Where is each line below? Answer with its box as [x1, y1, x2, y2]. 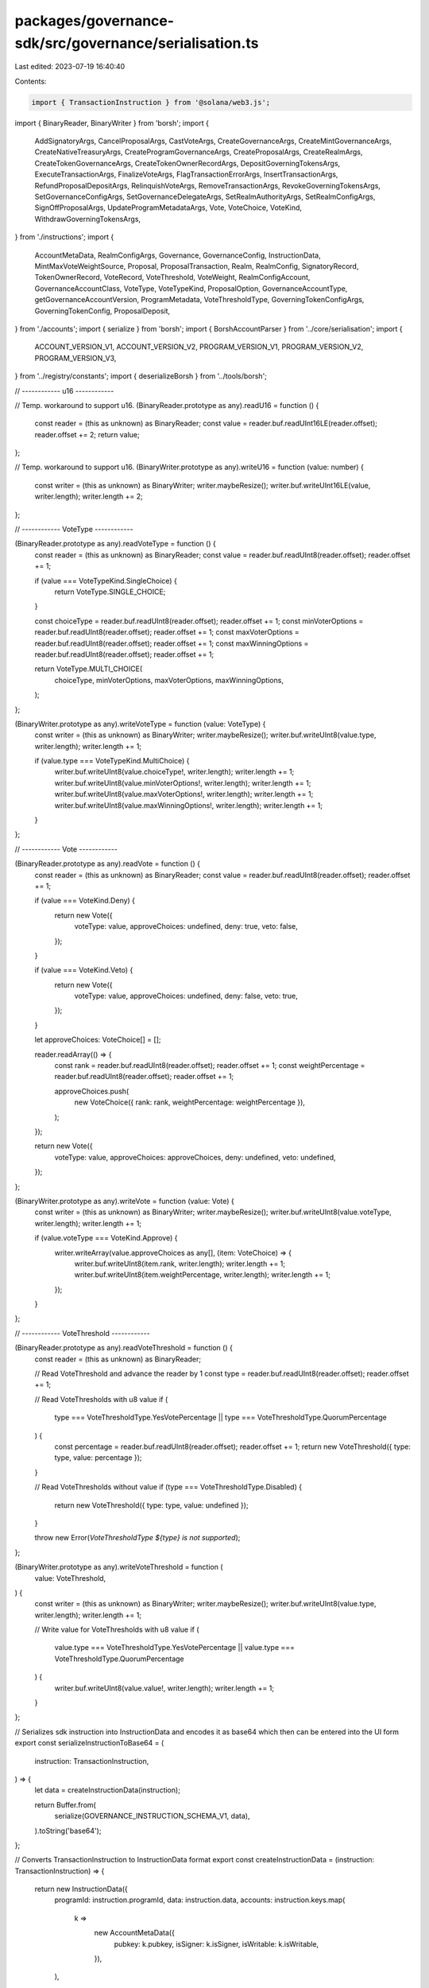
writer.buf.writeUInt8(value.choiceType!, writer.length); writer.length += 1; [54, 767, 295, 777]
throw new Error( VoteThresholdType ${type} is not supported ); [34, 1533, 241, 1543]
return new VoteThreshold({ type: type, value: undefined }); [54, 1500, 249, 1510]
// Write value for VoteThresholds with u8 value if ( [34, 1625, 199, 1634]
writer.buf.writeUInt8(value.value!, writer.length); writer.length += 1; [54, 1683, 274, 1693]
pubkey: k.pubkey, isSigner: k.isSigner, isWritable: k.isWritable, [114, 1939, 319, 1948]
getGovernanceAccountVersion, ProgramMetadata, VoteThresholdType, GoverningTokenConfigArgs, [34, 295, 365, 305]
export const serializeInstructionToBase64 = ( [14, 1738, 164, 1748]
